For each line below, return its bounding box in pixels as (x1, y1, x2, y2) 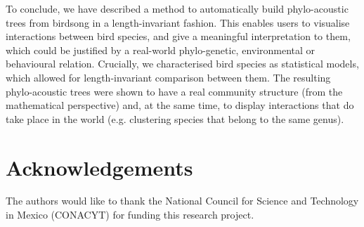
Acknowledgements (6, 153, 193, 181)
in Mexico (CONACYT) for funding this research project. (6, 207, 254, 222)
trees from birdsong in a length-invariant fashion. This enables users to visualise (6, 15, 350, 30)
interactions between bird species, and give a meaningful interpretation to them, (6, 29, 351, 44)
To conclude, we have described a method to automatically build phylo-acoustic (6, 1, 349, 15)
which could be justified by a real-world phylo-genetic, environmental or (6, 42, 316, 57)
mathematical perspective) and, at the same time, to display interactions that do (6, 98, 354, 112)
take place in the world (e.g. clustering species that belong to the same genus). (6, 111, 344, 126)
